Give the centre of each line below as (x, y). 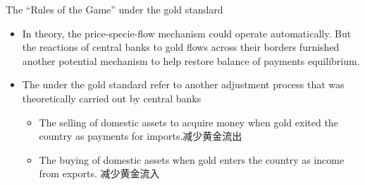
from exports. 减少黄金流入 (99, 173)
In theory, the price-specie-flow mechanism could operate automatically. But (187, 33)
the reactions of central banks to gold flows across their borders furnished (181, 47)
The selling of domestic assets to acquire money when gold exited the (188, 122)
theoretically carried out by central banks (112, 98)
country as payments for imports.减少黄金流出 (141, 136)
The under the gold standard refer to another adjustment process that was (183, 84)
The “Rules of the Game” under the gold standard (115, 9)
